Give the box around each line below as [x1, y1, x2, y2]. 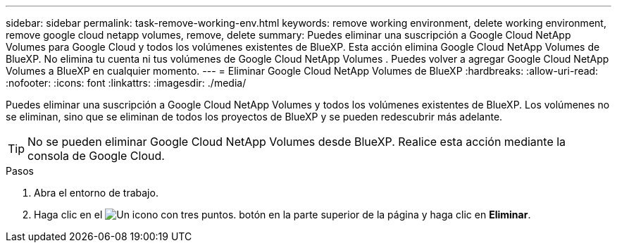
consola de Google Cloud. [27, 149, 165, 163]
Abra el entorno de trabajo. [34, 187, 158, 199]
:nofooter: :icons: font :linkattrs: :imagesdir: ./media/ [6, 77, 247, 89]
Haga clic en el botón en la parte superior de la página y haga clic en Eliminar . [34, 209, 531, 221]
